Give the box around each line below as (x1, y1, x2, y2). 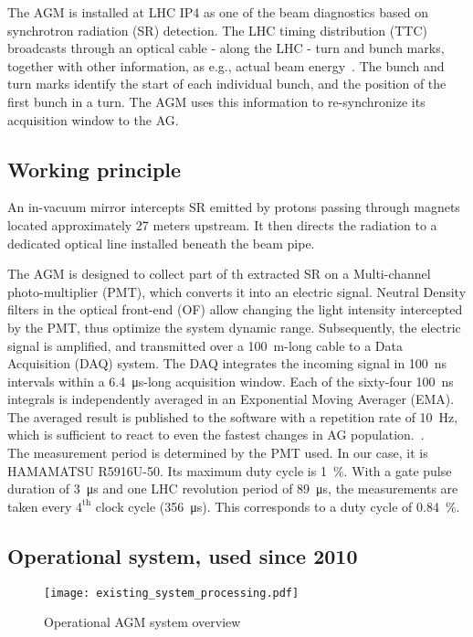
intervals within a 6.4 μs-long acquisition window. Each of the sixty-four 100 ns (7, 371, 454, 390)
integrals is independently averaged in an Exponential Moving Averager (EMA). (7, 389, 455, 409)
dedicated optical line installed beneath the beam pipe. (7, 233, 315, 252)
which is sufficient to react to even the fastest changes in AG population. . (7, 425, 425, 444)
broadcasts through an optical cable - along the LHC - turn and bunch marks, (7, 38, 445, 58)
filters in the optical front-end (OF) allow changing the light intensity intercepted (7, 300, 463, 319)
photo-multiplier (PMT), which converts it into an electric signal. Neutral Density (7, 281, 467, 301)
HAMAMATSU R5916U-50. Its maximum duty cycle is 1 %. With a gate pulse (7, 461, 452, 480)
